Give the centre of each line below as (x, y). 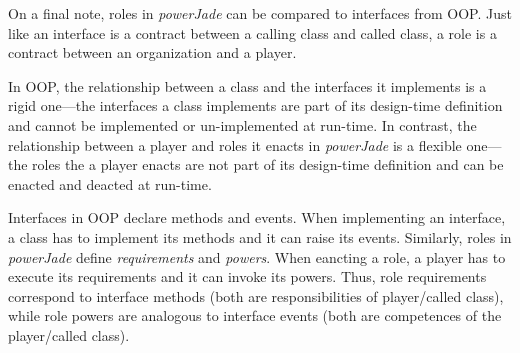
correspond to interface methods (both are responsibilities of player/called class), (256, 295)
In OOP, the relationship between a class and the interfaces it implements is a (247, 85)
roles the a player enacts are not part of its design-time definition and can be (268, 164)
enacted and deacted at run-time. (110, 183)
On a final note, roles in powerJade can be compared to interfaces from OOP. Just (260, 13)
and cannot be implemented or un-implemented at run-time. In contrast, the (242, 124)
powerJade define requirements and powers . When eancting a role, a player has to (257, 256)
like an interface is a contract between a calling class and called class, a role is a (252, 32)
